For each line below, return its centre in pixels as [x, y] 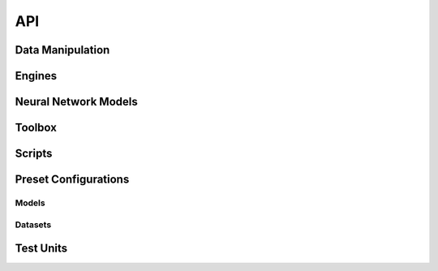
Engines [36, 76]
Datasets [33, 225]
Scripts [34, 154]
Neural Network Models [76, 102]
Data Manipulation [62, 50]
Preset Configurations [72, 180]
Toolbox [36, 128]
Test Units [41, 249]
